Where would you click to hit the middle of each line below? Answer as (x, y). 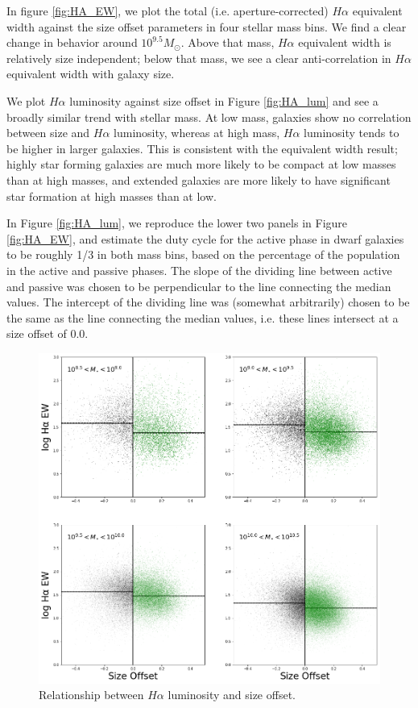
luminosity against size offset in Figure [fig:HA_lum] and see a (224, 100)
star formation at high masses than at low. (112, 196)
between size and (48, 133)
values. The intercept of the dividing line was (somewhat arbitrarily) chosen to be (208, 302)
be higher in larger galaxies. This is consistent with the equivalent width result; (202, 148)
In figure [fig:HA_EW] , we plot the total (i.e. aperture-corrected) (168, 10)
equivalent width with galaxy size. (91, 74)
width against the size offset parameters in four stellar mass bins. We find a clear (207, 26)
